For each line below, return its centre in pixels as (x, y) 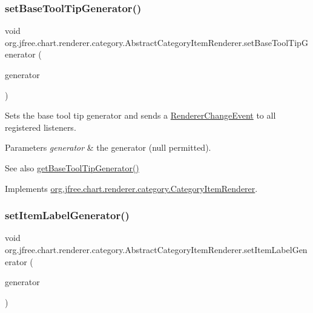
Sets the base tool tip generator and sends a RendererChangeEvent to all (140, 115)
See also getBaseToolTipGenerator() (72, 167)
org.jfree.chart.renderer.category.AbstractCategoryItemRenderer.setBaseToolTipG (156, 42)
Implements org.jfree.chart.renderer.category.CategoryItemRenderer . (131, 188)
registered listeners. (41, 127)
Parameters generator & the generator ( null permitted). (108, 147)
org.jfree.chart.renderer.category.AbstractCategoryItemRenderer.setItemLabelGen (156, 249)
